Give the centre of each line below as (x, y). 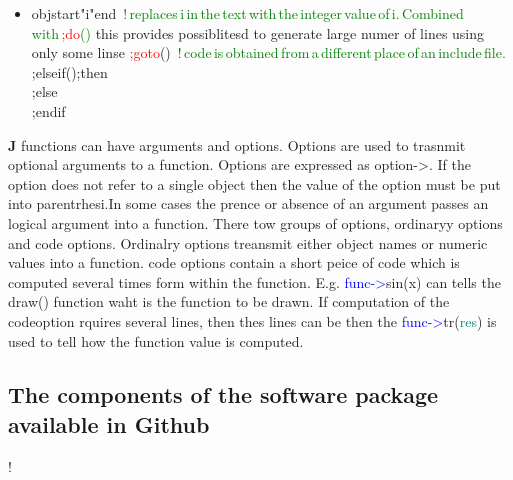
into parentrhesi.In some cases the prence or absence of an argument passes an (248, 203)
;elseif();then (69, 71)
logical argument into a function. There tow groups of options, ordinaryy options (255, 222)
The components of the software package (223, 394)
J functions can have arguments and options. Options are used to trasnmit (237, 144)
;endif (48, 110)
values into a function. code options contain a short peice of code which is (234, 262)
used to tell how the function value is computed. (156, 340)
